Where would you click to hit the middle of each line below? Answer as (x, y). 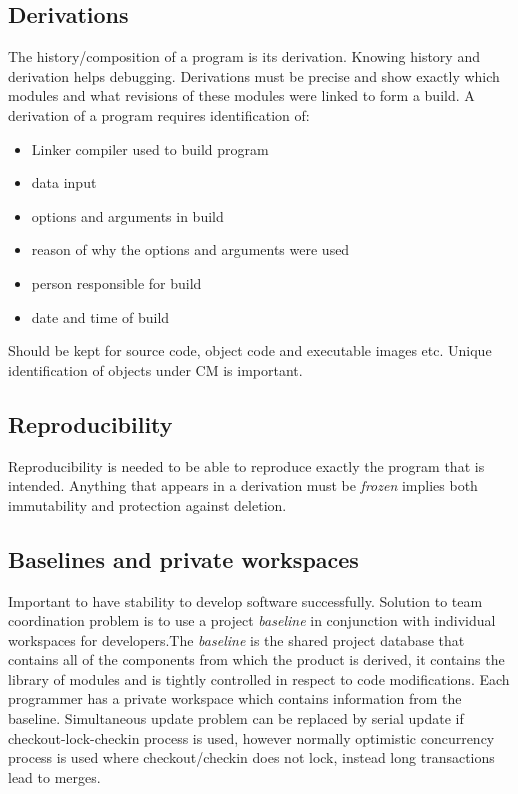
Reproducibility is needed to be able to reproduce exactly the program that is (246, 465)
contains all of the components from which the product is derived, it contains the (256, 659)
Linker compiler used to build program (150, 148)
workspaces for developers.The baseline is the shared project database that (236, 639)
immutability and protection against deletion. (147, 504)
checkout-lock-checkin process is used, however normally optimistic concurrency (251, 737)
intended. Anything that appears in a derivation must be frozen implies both (243, 485)
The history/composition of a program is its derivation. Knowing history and (244, 56)
